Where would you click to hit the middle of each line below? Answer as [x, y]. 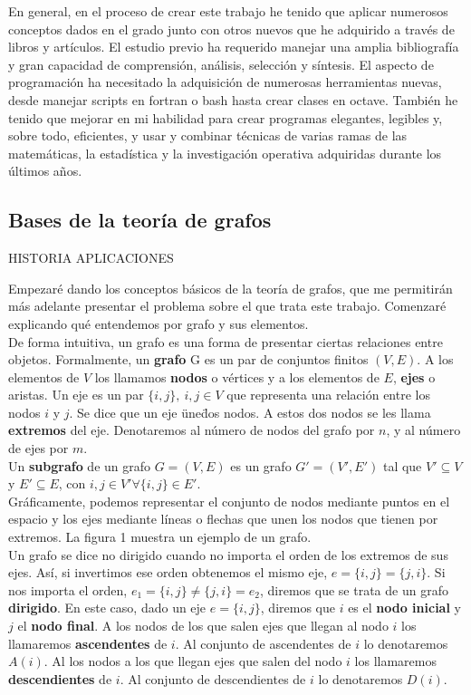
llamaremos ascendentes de [88, 643]
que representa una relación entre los [328, 395]
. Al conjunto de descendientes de [213, 678]
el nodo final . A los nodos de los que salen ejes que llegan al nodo [203, 626]
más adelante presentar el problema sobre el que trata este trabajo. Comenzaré [227, 306]
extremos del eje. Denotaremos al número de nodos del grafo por [192, 430]
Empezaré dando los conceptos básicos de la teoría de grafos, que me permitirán [231, 288]
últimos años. [45, 171]
